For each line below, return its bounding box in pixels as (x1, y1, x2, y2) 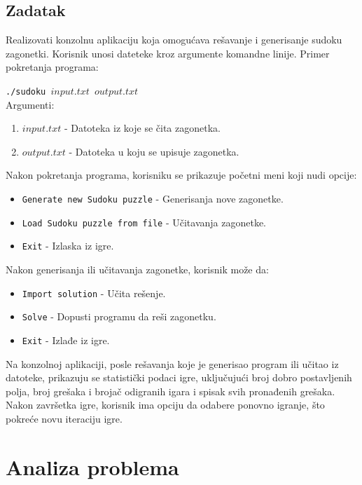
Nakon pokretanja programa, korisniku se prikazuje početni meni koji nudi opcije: (6, 168, 357, 182)
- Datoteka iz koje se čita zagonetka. (64, 121, 221, 135)
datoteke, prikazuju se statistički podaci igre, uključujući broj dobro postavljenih (6, 370, 352, 385)
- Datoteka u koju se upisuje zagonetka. (69, 144, 239, 158)
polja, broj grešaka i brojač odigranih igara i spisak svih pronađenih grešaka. (6, 383, 335, 398)
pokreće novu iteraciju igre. (6, 411, 123, 425)
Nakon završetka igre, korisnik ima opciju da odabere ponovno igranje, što (6, 397, 325, 412)
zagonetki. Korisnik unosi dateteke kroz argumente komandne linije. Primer (6, 46, 330, 60)
